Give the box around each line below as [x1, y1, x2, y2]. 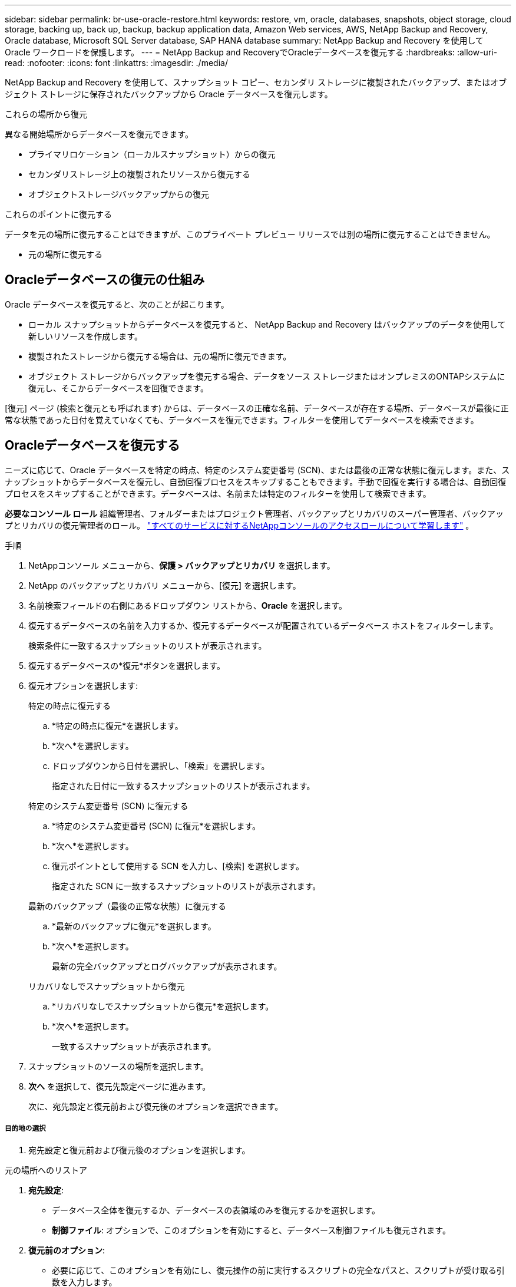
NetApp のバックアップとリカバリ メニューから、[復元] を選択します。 [28, 580, 301, 590]
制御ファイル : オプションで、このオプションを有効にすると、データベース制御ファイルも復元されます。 [52, 1225, 451, 1236]
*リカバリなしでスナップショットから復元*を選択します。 [52, 1001, 274, 1011]
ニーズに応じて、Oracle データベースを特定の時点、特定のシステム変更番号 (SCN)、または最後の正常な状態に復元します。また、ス [5, 464, 510, 475]
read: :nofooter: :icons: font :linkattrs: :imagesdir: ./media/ [5, 58, 228, 68]
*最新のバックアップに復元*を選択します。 [52, 920, 216, 931]
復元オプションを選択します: [28, 680, 138, 691]
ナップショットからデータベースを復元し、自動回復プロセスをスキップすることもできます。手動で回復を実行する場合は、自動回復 [5, 476, 507, 487]
